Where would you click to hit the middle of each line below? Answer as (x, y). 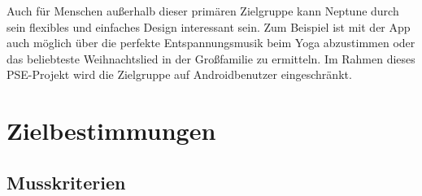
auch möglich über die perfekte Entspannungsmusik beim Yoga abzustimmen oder (211, 43)
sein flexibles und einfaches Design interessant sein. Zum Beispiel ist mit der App (209, 26)
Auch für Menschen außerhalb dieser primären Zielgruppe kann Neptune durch (203, 11)
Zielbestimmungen (111, 131)
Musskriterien (66, 182)
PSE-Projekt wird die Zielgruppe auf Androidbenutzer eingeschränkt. (179, 74)
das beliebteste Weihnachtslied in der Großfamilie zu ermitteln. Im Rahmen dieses (211, 58)
